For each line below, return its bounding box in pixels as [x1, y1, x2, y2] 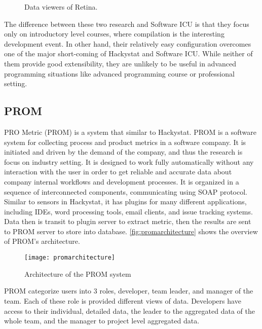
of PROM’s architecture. [4, 236, 80, 246]
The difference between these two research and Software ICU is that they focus [4, 18, 249, 29]
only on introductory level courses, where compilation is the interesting [4, 28, 224, 39]
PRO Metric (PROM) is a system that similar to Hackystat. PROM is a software [4, 126, 257, 137]
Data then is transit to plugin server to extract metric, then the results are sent [4, 216, 251, 227]
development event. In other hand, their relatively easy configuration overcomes [4, 38, 251, 49]
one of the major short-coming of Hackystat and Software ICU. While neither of [4, 48, 253, 59]
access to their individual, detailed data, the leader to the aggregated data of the [4, 305, 255, 316]
